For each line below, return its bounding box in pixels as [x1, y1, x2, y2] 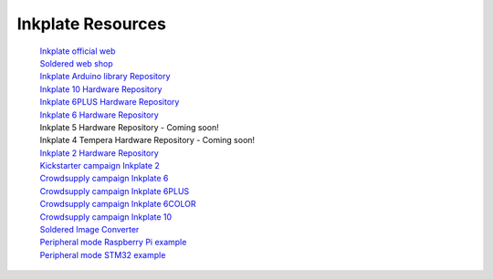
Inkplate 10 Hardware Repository [39, 83, 163, 95]
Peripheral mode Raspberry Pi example [39, 237, 187, 248]
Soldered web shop [39, 57, 113, 68]
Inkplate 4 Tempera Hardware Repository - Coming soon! [39, 135, 256, 146]
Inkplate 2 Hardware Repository [39, 147, 159, 159]
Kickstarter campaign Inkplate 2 [39, 160, 160, 171]
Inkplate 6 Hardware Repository [39, 109, 159, 120]
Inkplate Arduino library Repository [39, 71, 171, 82]
